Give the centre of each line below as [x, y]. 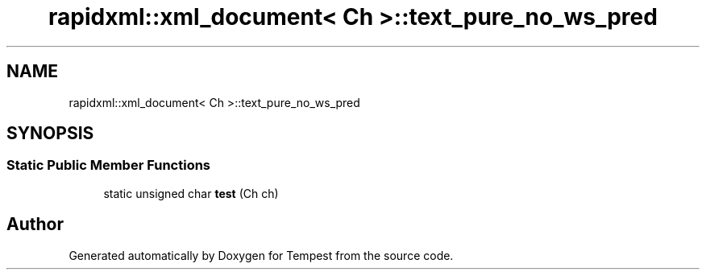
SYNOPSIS [50, 134]
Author [35, 225]
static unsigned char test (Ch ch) [191, 193]
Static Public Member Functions [109, 165]
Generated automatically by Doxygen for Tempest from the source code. [261, 255]
